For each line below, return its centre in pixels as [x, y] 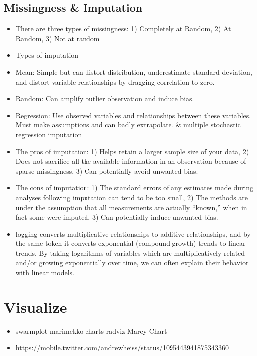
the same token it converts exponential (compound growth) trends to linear [130, 243]
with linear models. [45, 273]
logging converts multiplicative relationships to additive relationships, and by [133, 233]
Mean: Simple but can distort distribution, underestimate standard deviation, [134, 71]
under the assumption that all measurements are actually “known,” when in [131, 207]
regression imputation [49, 134]
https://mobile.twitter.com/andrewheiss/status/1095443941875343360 [122, 347]
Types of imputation [47, 55]
